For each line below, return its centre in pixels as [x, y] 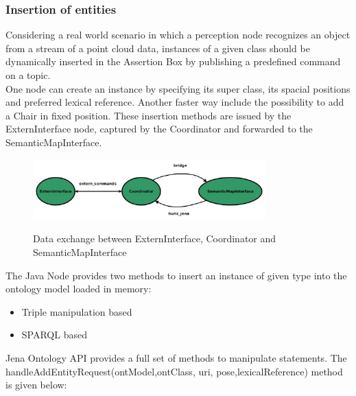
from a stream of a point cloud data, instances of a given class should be [158, 48]
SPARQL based [54, 335]
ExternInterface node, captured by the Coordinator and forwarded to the [159, 129]
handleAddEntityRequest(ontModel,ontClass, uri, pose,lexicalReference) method [174, 371]
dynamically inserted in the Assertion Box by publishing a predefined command [173, 61]
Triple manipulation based [77, 311]
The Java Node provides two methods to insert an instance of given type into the [176, 275]
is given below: [36, 385]
